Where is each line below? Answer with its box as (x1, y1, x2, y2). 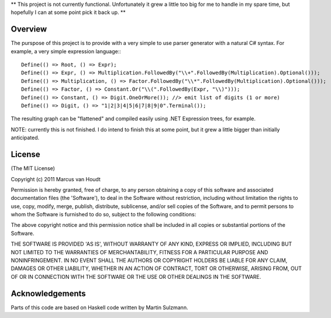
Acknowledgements (11, 288, 86, 298)
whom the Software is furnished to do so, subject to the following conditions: (11, 211, 196, 218)
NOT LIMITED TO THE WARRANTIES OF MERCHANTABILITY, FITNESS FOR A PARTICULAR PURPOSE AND (11, 248, 268, 255)
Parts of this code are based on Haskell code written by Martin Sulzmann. (11, 304, 188, 311)
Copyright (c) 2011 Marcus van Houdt (11, 175, 101, 182)
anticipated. (11, 134, 40, 141)
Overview (11, 24, 47, 34)
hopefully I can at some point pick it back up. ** (11, 9, 126, 16)
